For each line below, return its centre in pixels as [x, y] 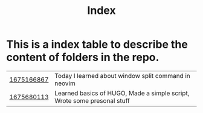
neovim [65, 83]
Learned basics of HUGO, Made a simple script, [122, 93]
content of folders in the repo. [83, 57]
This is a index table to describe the [97, 44]
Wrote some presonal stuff [92, 100]
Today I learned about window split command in [122, 76]
